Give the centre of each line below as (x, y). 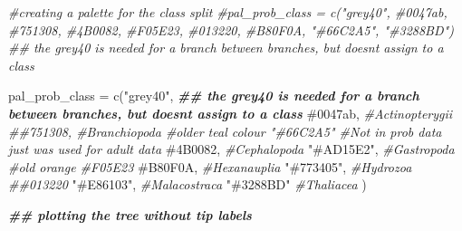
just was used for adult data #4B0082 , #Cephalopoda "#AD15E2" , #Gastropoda (231, 149)
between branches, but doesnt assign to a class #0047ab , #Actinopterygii (231, 113)
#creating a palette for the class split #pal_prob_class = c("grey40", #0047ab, (228, 12)
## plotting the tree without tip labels (130, 214)
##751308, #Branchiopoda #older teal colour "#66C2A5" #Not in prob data (225, 131)
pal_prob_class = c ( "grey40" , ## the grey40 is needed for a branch (214, 96)
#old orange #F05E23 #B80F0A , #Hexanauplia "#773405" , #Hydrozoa (210, 166)
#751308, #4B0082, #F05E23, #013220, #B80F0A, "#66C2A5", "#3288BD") (231, 29)
